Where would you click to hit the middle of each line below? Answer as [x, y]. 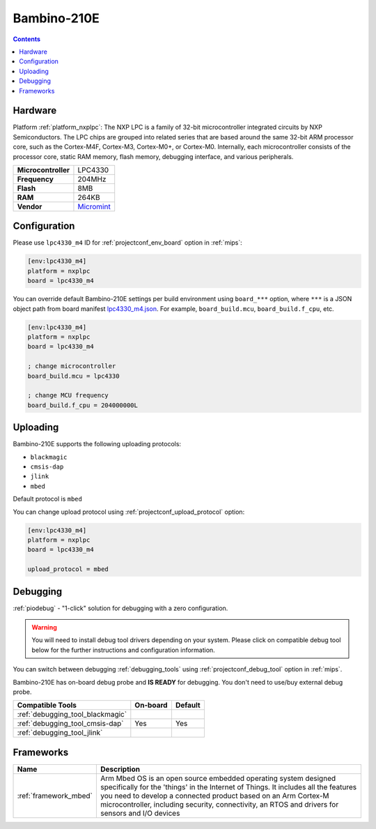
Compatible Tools [47, 706]
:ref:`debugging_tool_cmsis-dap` [71, 724]
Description [120, 769]
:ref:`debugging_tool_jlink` [60, 733]
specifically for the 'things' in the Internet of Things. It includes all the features [228, 786]
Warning [44, 628]
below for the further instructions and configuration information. [123, 650]
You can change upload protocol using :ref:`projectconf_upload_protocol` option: [129, 512]
